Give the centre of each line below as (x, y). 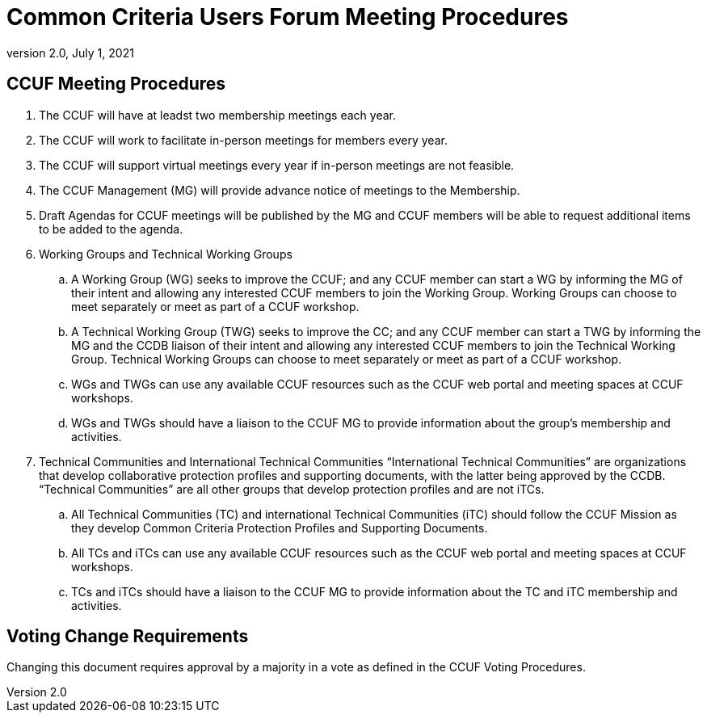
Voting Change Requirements (128, 637)
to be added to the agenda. (111, 229)
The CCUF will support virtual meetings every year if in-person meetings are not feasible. (277, 165)
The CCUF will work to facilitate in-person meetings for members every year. (243, 140)
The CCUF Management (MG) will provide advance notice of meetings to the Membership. (280, 190)
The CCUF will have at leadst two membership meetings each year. (217, 115)
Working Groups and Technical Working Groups (166, 254)
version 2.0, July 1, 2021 (70, 53)
